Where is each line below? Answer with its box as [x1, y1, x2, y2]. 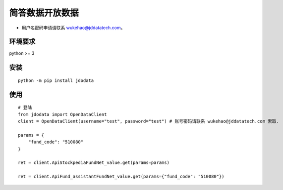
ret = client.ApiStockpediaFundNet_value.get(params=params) [18, 160, 170, 165]
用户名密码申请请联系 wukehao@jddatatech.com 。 [21, 25, 125, 31]
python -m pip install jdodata [18, 77, 94, 83]
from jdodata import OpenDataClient [18, 112, 107, 117]
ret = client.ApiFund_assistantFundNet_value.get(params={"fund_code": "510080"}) [18, 174, 225, 180]
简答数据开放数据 [9, 7, 79, 18]
